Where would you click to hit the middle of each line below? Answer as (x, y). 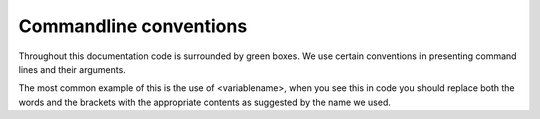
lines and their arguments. (72, 69)
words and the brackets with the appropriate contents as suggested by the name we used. (205, 102)
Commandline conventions (133, 26)
